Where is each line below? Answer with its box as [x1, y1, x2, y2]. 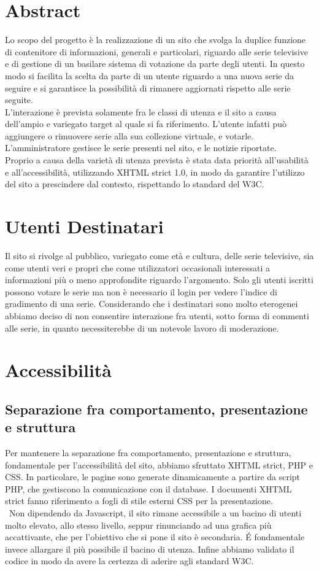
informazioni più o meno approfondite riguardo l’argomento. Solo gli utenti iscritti [5, 273, 313, 286]
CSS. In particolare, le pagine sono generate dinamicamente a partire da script [5, 470, 301, 483]
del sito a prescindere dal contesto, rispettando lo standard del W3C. [5, 177, 264, 190]
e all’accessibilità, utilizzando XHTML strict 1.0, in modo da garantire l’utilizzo [5, 165, 305, 178]
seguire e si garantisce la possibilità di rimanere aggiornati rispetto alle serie [5, 81, 291, 94]
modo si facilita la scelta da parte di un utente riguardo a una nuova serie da [5, 69, 294, 82]
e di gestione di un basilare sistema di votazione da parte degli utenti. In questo [5, 57, 305, 70]
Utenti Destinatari [5, 214, 164, 239]
